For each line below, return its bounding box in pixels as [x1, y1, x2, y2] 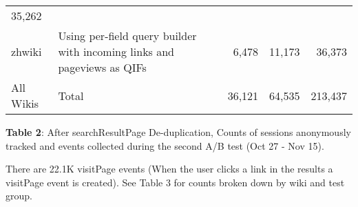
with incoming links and [58, 43, 174, 59]
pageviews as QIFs [58, 59, 147, 75]
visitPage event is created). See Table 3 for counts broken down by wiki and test [6, 175, 345, 189]
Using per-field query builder [58, 28, 197, 43]
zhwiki [11, 43, 42, 59]
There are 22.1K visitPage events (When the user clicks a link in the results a [6, 161, 333, 176]
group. [6, 188, 32, 203]
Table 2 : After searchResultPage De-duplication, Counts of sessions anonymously [6, 125, 351, 139]
